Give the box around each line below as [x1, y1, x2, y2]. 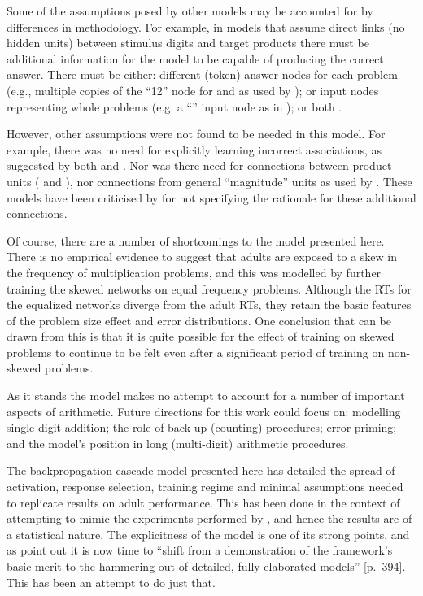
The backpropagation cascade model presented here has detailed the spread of [7, 462, 395, 479]
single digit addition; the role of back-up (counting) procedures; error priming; [7, 419, 397, 436]
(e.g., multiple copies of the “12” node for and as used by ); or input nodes [7, 81, 379, 98]
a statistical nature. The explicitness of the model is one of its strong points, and [7, 525, 410, 542]
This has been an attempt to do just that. [7, 573, 216, 590]
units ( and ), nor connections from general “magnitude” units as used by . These [7, 172, 412, 189]
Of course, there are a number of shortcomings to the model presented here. [7, 232, 385, 249]
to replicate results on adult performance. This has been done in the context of [7, 494, 400, 511]
